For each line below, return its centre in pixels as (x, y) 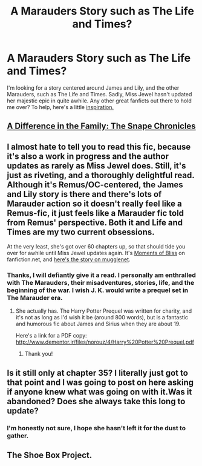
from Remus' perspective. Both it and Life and (95, 222)
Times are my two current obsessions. (81, 232)
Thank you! (39, 354)
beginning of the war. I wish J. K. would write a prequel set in (98, 290)
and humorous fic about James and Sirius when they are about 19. (98, 324)
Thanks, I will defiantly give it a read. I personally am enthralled (101, 275)
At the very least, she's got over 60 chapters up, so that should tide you (96, 247)
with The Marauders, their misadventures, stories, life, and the (101, 283)
